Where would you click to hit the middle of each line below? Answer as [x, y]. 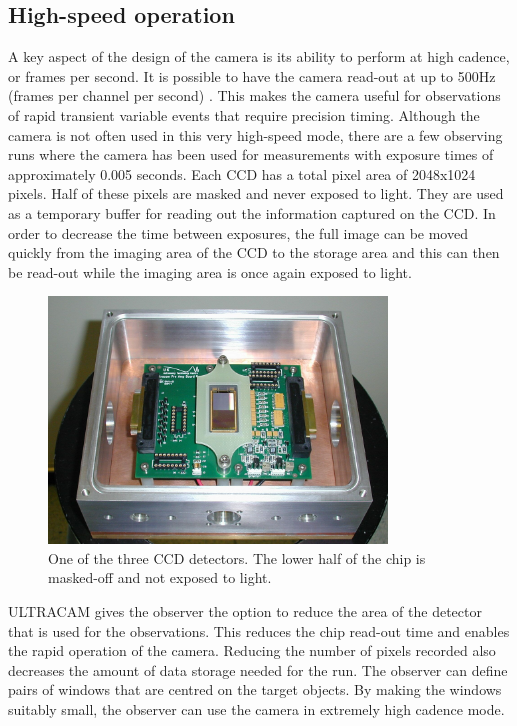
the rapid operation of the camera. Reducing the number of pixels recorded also [252, 650]
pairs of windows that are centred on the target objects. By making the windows [255, 689]
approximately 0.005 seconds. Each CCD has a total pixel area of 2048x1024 [242, 173]
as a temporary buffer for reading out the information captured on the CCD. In [252, 212]
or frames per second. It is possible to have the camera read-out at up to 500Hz [252, 75]
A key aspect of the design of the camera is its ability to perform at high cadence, [259, 56]
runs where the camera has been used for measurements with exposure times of [251, 154]
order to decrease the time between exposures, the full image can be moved [238, 232]
